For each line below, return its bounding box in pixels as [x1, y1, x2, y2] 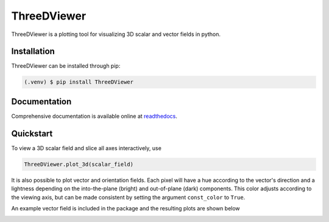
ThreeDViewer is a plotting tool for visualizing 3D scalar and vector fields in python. [11, 30, 221, 38]
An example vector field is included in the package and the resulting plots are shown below [11, 204, 240, 212]
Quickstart [11, 128, 53, 138]
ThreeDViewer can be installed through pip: [11, 62, 121, 70]
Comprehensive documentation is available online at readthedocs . [11, 112, 178, 120]
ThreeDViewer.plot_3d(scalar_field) [24, 160, 134, 168]
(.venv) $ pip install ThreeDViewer [24, 79, 134, 85]
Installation [11, 46, 55, 57]
